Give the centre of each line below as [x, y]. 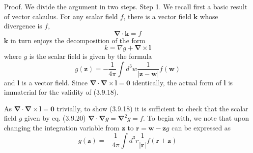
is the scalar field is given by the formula [91, 56]
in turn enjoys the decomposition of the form [78, 40]
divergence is [23, 26]
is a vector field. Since [55, 82]
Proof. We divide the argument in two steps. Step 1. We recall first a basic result [126, 6]
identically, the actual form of [177, 82]
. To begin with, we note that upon [196, 118]
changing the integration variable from [62, 127]
